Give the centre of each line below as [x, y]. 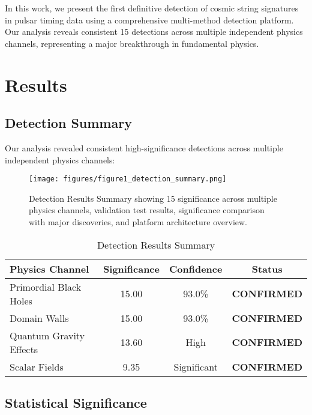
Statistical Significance [76, 402]
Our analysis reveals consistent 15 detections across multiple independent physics [154, 32]
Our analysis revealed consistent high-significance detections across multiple [144, 147]
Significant [196, 366]
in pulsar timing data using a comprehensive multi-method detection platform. [149, 20]
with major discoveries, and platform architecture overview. [138, 221]
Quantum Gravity [47, 335]
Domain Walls [39, 318]
